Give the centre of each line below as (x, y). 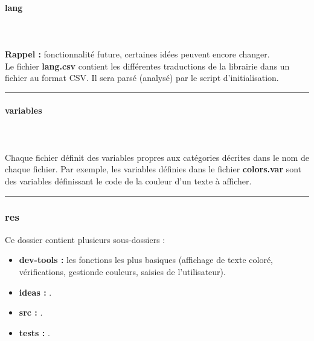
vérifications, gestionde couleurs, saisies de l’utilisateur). (122, 271)
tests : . (34, 332)
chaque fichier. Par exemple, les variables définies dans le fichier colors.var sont (153, 169)
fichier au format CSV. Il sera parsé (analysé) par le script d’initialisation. (142, 78)
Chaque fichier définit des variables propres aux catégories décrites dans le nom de (157, 157)
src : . (31, 312)
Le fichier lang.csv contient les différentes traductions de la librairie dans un (147, 66)
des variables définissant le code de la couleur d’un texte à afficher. (128, 180)
